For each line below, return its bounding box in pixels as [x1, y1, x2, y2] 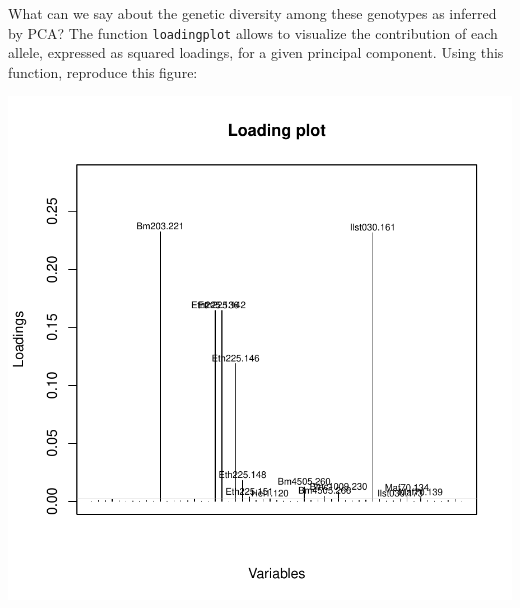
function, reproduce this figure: [8, 61, 198, 82]
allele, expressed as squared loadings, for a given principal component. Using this [8, 42, 504, 63]
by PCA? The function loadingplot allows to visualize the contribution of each [8, 22, 498, 43]
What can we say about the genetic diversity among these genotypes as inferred [8, 3, 497, 23]
